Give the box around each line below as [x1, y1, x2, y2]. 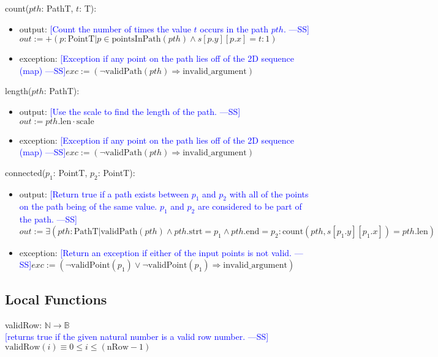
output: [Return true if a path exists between [19, 187, 189, 200]
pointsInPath [111, 35, 161, 44]
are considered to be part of [197, 200, 302, 213]
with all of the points [229, 187, 309, 200]
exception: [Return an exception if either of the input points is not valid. [19, 246, 292, 259]
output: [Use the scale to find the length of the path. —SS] [19, 105, 241, 117]
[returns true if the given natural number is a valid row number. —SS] [5, 330, 269, 343]
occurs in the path [200, 22, 269, 35]
